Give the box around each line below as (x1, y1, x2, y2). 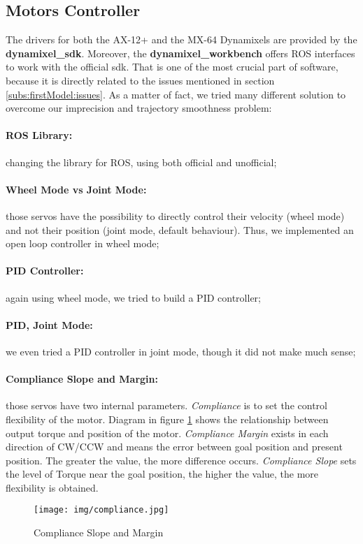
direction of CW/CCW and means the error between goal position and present (6, 439, 343, 454)
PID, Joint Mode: (6, 317, 93, 332)
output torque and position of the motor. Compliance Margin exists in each (6, 425, 329, 440)
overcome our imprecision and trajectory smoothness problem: (6, 101, 272, 115)
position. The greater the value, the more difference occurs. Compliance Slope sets (6, 453, 357, 467)
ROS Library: (6, 128, 73, 142)
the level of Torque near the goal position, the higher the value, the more (6, 466, 319, 481)
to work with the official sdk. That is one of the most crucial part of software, (6, 59, 339, 74)
